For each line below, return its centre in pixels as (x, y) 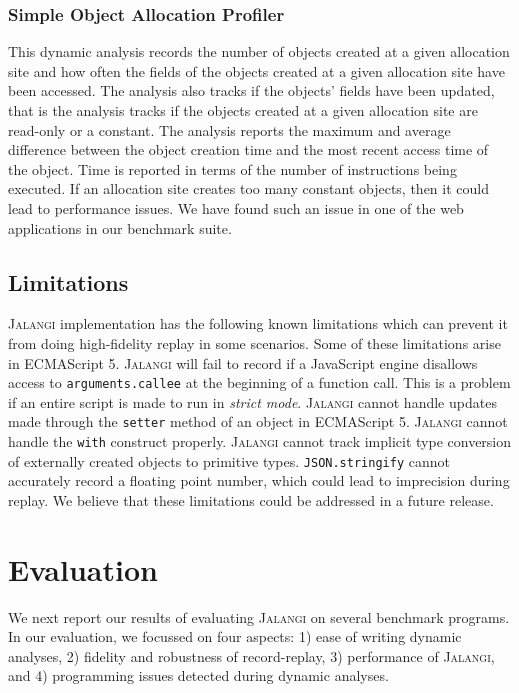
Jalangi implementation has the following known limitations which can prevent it (258, 323)
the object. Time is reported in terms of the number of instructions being (232, 168)
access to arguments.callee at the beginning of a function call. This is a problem (259, 382)
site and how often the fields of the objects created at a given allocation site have (256, 70)
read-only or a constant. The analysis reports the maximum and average (229, 129)
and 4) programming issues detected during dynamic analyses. (198, 675)
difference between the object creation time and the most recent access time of (248, 149)
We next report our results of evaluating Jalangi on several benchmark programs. (259, 616)
